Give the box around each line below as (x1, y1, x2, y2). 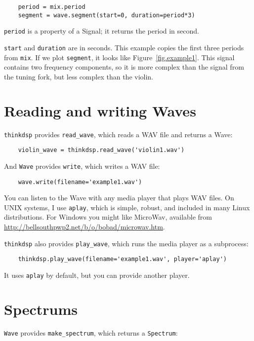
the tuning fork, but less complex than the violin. (4, 71, 154, 81)
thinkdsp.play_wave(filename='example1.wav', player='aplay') (18, 256, 227, 263)
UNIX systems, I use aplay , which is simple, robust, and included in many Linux (4, 202, 250, 212)
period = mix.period (18, 3, 85, 10)
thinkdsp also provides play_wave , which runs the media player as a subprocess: (4, 238, 249, 248)
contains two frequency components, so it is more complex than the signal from (4, 62, 244, 72)
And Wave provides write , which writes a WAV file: (4, 160, 160, 171)
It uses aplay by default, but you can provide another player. (4, 269, 190, 280)
